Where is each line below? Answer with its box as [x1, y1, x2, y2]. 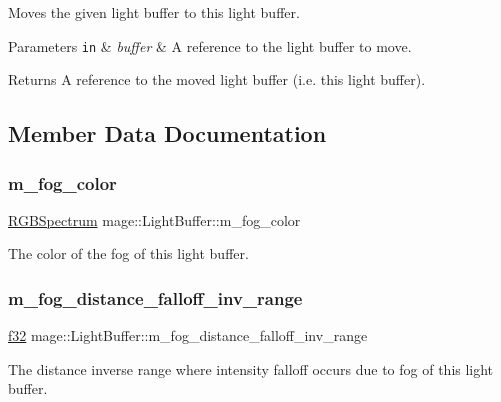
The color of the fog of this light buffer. [8, 243, 249, 264]
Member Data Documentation [8, 118, 327, 149]
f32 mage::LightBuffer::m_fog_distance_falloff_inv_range [8, 325, 368, 346]
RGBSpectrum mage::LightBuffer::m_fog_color [8, 209, 301, 230]
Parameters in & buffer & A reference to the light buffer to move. [8, 35, 412, 56]
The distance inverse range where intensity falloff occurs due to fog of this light [8, 358, 494, 379]
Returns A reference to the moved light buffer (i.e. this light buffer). [8, 69, 426, 90]
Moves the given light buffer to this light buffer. [8, 2, 300, 22]
